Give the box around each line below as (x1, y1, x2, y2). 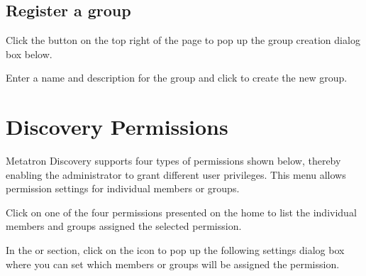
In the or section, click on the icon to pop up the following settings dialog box (6, 243, 345, 258)
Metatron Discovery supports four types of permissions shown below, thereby (6, 153, 341, 168)
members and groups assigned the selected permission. (6, 219, 242, 233)
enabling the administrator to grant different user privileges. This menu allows (6, 167, 346, 182)
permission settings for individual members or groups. (6, 181, 240, 196)
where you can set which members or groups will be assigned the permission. (6, 256, 340, 271)
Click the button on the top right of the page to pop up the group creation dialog (6, 33, 360, 48)
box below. (6, 46, 52, 61)
